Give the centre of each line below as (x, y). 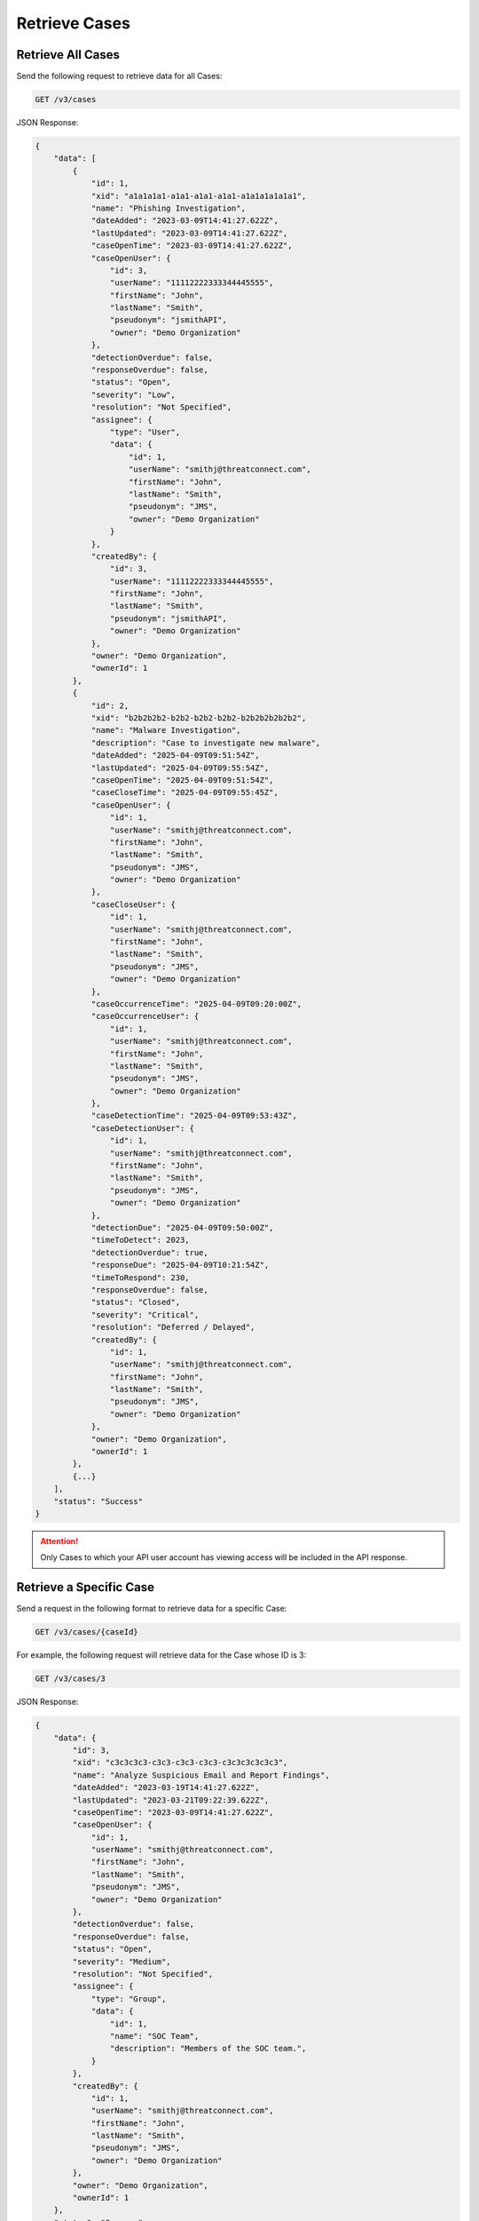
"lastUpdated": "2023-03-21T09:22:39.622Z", (171, 1800)
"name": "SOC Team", (154, 2036)
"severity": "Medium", (122, 1962)
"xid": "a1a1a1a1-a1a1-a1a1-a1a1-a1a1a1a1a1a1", (199, 196)
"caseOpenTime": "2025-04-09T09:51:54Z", (182, 780)
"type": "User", (145, 432)
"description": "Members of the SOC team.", (208, 2049)
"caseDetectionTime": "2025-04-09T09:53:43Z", (194, 1116)
